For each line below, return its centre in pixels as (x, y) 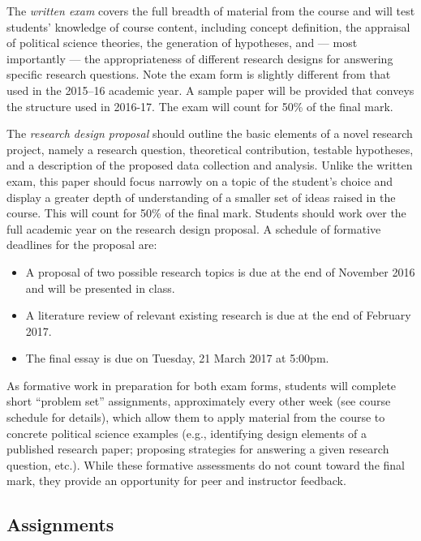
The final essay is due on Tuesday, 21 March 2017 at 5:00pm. (177, 358)
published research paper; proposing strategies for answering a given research (198, 449)
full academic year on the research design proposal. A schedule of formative (194, 228)
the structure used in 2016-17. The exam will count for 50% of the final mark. (200, 106)
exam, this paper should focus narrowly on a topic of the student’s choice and (200, 180)
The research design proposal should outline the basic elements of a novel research (210, 133)
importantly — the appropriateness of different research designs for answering (200, 58)
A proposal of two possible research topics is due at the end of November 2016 (220, 271)
